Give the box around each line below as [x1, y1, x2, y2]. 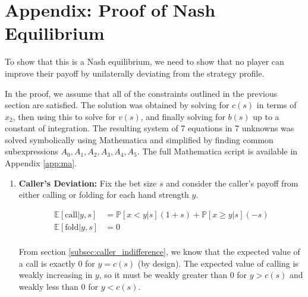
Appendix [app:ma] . [5, 157, 77, 169]
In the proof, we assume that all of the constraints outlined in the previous [5, 87, 278, 99]
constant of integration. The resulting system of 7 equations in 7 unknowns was [5, 122, 294, 134]
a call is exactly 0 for [18, 257, 95, 269]
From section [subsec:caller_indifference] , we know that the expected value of [18, 245, 300, 257]
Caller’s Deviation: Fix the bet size [18, 176, 157, 189]
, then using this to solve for [12, 110, 116, 122]
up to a [253, 110, 279, 122]
